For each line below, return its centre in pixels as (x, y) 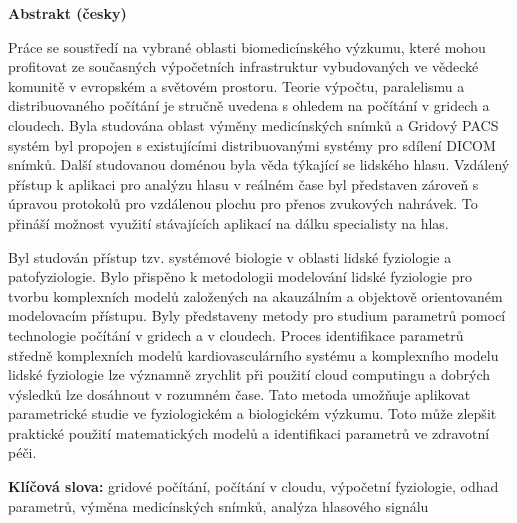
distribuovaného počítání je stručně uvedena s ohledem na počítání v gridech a (249, 105)
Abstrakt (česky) (67, 13)
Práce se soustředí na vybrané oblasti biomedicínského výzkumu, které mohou (247, 46)
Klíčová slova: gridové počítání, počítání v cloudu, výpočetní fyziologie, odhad (253, 486)
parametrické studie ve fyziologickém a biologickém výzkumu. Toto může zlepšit (252, 413)
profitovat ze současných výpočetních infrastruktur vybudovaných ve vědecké (243, 66)
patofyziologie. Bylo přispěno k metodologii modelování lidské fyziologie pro (240, 276)
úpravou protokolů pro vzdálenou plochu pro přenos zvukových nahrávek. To (243, 203)
